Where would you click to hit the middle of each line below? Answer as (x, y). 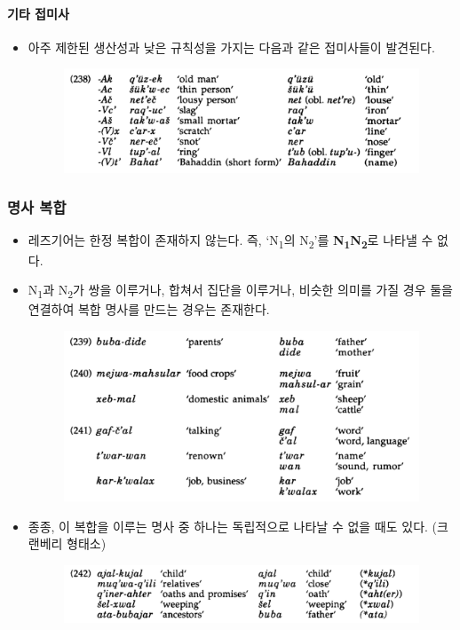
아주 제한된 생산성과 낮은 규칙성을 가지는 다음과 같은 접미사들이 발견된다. (231, 47)
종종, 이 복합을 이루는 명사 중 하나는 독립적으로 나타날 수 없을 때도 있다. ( (233, 526)
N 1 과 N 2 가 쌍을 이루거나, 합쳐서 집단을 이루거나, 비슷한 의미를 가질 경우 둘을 (240, 291)
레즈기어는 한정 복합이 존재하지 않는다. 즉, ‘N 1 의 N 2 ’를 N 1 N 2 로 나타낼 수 (230, 241)
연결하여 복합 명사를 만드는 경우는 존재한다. (149, 309)
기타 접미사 (38, 13)
